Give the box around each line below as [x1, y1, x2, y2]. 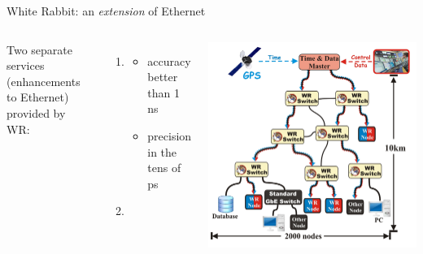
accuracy [147, 52, 191, 69]
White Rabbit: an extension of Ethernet [7, 2, 206, 19]
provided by [7, 104, 66, 121]
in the [147, 143, 177, 160]
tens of [147, 159, 181, 176]
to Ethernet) [7, 88, 69, 105]
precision [147, 127, 192, 144]
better [147, 68, 178, 85]
